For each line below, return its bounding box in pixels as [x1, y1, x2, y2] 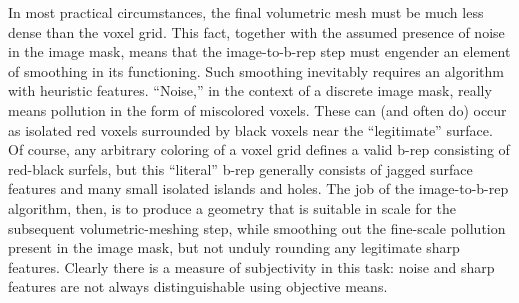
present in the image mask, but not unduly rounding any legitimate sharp [8, 237, 460, 258]
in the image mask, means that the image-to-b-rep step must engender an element [8, 41, 511, 62]
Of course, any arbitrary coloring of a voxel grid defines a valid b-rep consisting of [8, 139, 510, 160]
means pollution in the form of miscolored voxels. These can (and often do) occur [8, 99, 507, 120]
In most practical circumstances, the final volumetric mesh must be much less [8, 2, 484, 22]
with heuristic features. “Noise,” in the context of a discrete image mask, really [8, 80, 492, 101]
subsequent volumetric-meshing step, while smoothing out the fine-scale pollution [8, 217, 506, 238]
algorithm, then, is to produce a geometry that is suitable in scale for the [8, 197, 457, 218]
